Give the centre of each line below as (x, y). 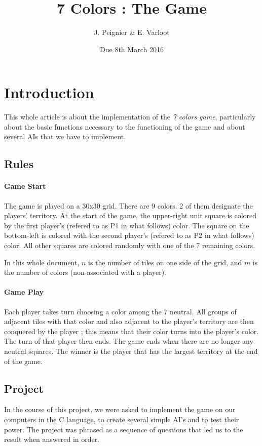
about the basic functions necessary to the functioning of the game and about (125, 126)
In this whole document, (42, 262)
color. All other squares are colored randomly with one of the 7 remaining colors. (130, 245)
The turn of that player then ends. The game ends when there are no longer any (129, 341)
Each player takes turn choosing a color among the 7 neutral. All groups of (120, 311)
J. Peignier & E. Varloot (132, 32)
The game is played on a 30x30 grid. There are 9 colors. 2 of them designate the (128, 205)
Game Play (24, 292)
